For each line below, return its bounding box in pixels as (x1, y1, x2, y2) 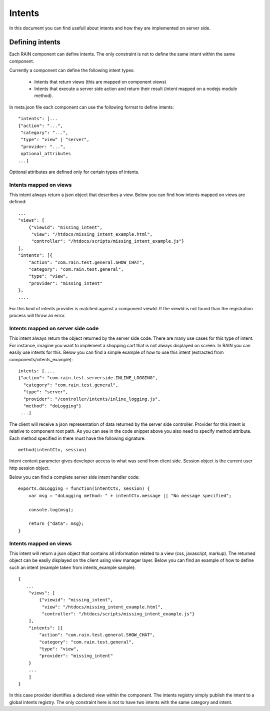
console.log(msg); (28, 507, 74, 512)
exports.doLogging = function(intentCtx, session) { (18, 486, 150, 491)
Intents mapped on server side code (9, 325, 99, 332)
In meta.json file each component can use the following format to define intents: (9, 104, 174, 110)
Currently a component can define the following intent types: (9, 68, 135, 74)
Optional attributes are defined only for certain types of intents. (9, 169, 139, 175)
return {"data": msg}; (28, 521, 84, 526)
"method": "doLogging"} (23, 403, 82, 409)
